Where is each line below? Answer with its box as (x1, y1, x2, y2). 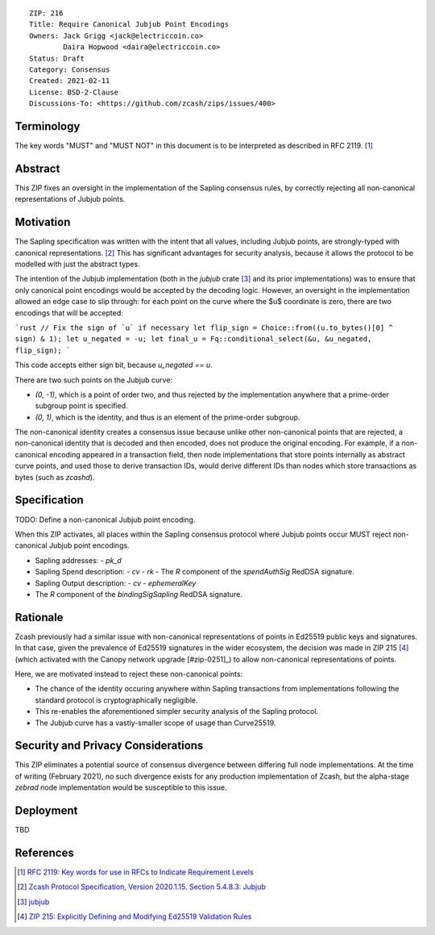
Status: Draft (29, 53, 85, 63)
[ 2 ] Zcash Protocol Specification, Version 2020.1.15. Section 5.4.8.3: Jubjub (17, 882, 266, 891)
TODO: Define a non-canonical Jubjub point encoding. (14, 515, 196, 524)
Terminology (14, 119, 81, 133)
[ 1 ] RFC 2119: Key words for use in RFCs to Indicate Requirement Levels (17, 867, 254, 877)
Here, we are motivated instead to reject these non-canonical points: (14, 669, 243, 678)
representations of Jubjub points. (14, 194, 126, 204)
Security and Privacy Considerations (14, 739, 204, 753)
